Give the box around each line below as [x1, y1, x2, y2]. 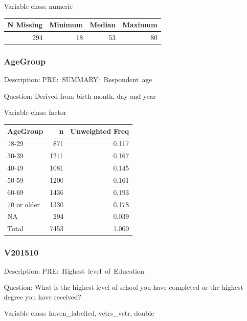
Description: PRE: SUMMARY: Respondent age [4, 74, 152, 85]
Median [90, 20, 116, 30]
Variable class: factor [4, 107, 67, 117]
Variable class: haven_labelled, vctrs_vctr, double [4, 308, 154, 318]
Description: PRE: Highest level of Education [4, 265, 145, 276]
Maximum [122, 20, 157, 30]
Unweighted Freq [70, 126, 129, 136]
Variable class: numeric [4, 1, 73, 11]
